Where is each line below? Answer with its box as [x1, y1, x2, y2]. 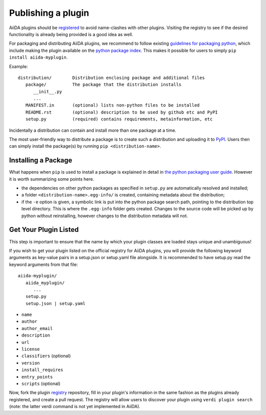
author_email [21, 326, 53, 331]
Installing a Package [9, 156, 72, 165]
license [21, 346, 40, 352]
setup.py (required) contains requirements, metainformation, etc [25, 116, 213, 122]
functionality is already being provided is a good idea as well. [9, 31, 133, 37]
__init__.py [33, 89, 63, 94]
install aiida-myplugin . [9, 54, 68, 60]
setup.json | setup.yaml [25, 301, 86, 306]
